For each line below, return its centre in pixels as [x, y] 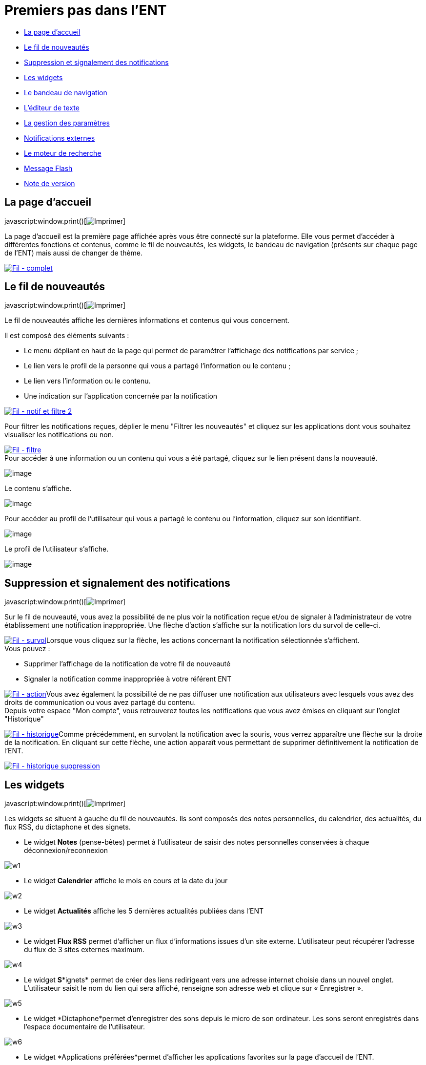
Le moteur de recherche [63, 153]
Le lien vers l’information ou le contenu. [87, 381]
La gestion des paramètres [67, 123]
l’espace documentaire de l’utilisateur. [85, 1027]
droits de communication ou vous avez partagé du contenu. [100, 703]
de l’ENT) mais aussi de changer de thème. [74, 253]
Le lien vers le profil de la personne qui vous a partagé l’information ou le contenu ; [157, 366]
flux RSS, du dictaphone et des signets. [68, 827]
